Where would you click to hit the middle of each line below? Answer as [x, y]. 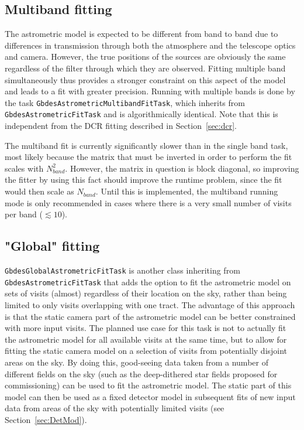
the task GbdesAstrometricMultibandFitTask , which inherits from [125, 102]
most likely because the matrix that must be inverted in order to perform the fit [148, 157]
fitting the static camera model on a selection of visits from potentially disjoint [146, 351]
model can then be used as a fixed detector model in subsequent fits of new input [150, 396]
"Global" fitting [52, 246]
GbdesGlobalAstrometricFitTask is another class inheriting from [122, 270]
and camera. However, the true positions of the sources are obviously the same [145, 57]
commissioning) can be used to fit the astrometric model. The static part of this [148, 385]
